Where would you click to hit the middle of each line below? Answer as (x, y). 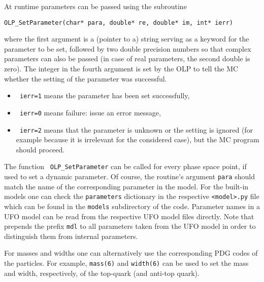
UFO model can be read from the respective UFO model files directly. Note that (129, 216)
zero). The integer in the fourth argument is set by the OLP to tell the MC (121, 69)
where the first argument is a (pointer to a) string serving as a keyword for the (127, 39)
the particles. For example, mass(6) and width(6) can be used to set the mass (126, 263)
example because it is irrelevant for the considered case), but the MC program (138, 139)
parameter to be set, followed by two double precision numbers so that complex (128, 48)
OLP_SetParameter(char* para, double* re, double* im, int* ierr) (119, 23)
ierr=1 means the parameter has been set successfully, (105, 95)
